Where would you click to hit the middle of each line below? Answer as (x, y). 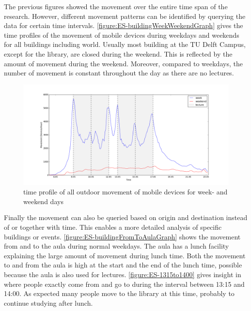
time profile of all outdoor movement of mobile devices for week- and (125, 192)
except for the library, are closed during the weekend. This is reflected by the (118, 53)
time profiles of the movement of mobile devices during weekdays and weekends (122, 35)
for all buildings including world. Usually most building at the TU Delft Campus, (125, 44)
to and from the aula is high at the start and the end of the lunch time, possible (123, 265)
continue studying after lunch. (48, 303)
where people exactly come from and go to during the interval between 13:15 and (124, 284)
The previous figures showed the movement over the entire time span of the (116, 6)
